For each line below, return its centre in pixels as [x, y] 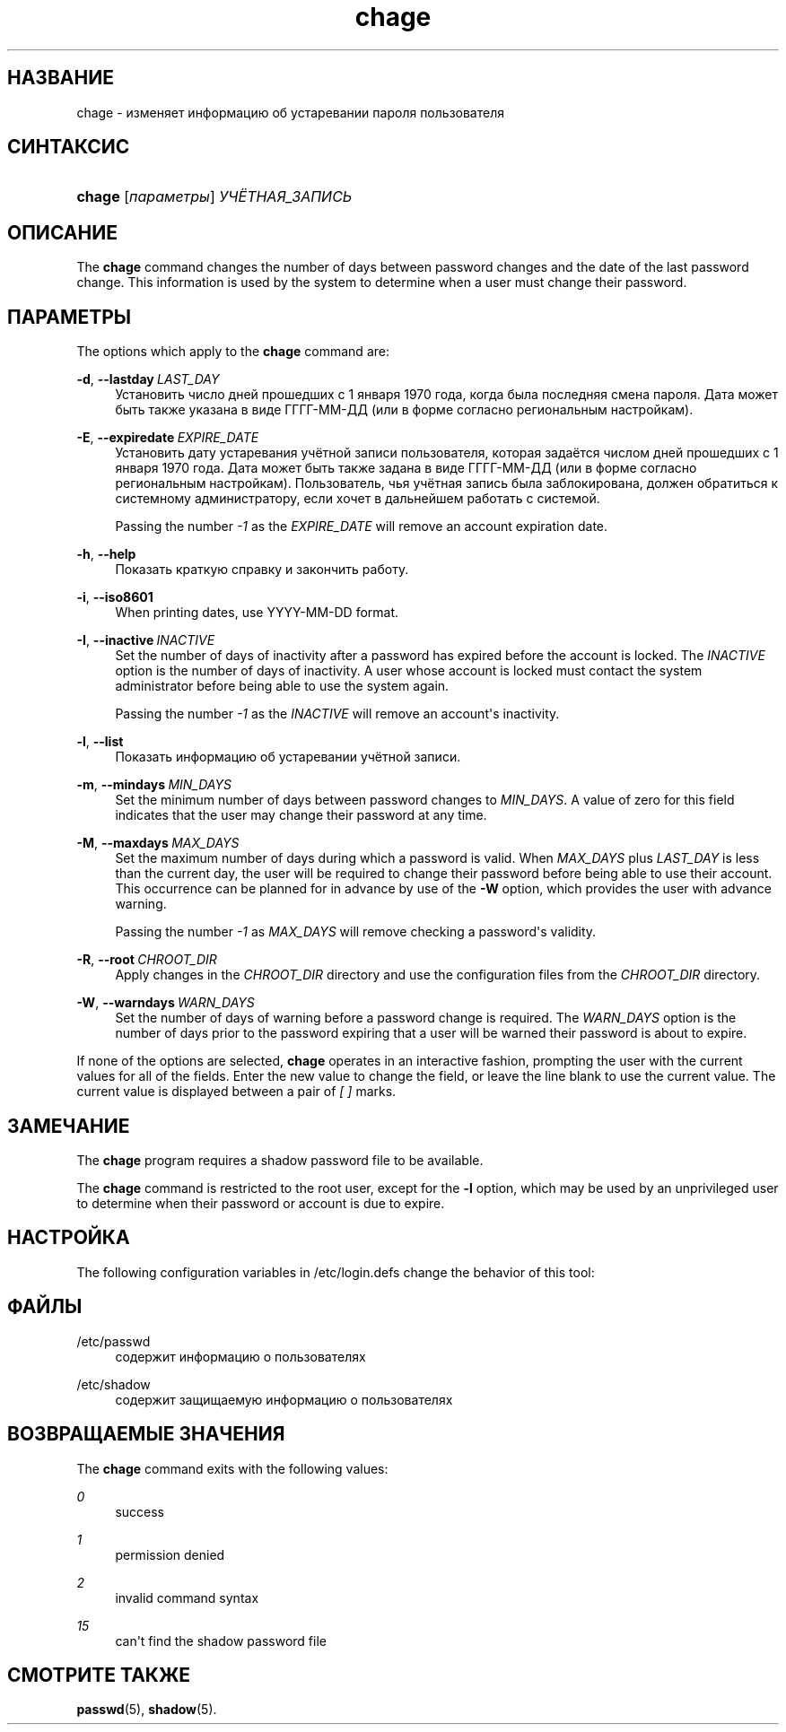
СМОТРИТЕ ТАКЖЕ [99, 1675]
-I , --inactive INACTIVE [146, 640]
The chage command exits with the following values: [232, 1468]
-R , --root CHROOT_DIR [147, 960]
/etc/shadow [114, 1384]
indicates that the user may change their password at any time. [301, 815]
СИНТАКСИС [69, 147]
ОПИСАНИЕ [62, 232]
